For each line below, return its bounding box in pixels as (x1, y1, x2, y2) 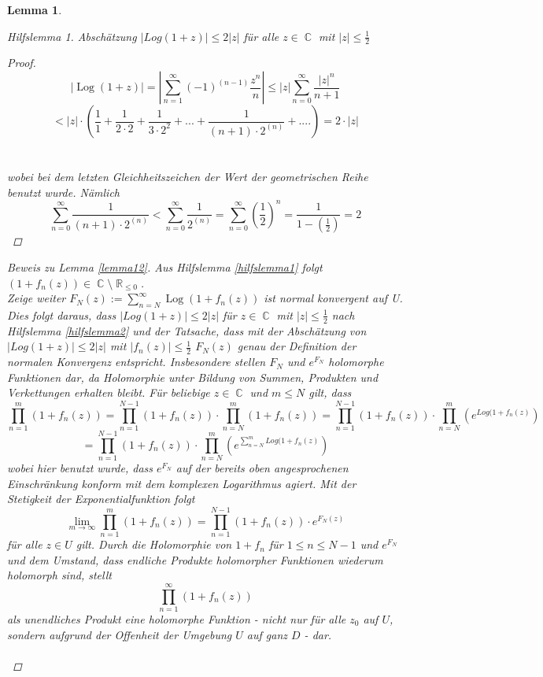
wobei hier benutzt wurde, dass (7, 460, 153, 476)
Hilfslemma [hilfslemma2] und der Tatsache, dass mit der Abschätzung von (7, 322, 367, 338)
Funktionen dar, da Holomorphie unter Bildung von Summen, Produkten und (7, 368, 379, 385)
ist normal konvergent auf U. (264, 290, 403, 306)
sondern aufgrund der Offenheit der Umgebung (7, 626, 232, 642)
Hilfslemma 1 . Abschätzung (7, 28, 137, 44)
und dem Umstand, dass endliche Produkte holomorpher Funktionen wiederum (7, 551, 383, 568)
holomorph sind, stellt (7, 567, 112, 583)
